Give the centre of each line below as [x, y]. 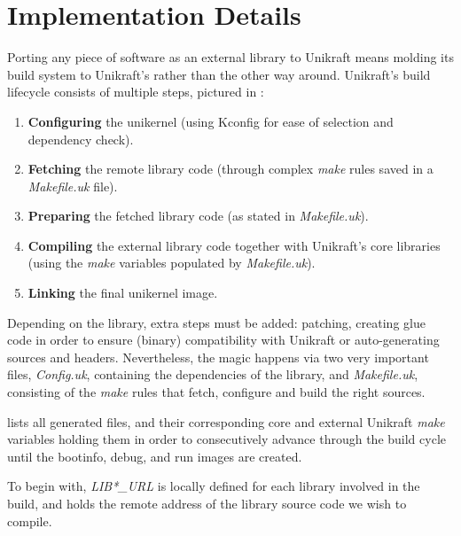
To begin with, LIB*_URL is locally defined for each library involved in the [214, 486]
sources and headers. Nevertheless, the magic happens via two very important [218, 357]
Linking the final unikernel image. [123, 293]
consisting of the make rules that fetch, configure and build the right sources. [216, 392]
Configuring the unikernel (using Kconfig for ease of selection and [211, 121]
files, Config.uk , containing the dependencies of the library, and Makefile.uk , [213, 374]
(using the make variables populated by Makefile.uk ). [172, 263]
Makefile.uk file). [73, 186]
